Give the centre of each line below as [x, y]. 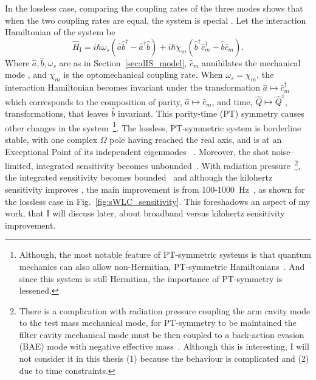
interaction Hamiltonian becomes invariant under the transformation [132, 87]
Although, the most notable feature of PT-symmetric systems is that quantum [165, 254]
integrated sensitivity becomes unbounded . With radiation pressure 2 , [168, 164]
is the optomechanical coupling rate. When [143, 74]
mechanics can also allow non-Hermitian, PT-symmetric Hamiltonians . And [162, 266]
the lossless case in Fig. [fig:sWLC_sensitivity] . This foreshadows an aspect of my [158, 201]
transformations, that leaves [57, 113]
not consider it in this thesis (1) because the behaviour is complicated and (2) [164, 358]
